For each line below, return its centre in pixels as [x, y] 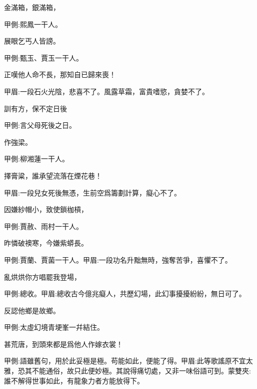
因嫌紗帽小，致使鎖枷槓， [46, 209]
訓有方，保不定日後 [35, 108]
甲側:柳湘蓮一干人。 [36, 159]
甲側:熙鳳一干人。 [33, 24]
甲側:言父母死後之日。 [40, 125]
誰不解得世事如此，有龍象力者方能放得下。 [74, 380]
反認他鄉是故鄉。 [32, 310]
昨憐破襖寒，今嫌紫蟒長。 [46, 243]
